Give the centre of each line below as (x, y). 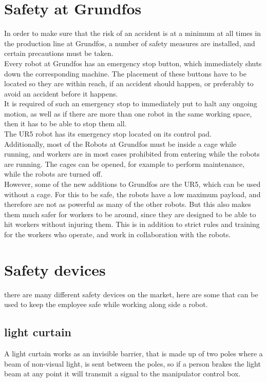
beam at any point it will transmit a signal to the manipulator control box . (122, 374)
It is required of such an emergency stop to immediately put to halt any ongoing (131, 103)
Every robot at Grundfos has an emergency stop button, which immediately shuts (133, 63)
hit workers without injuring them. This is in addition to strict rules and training (132, 224)
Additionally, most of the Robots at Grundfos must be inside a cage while (120, 144)
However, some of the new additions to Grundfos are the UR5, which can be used (132, 184)
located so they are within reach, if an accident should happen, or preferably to (129, 83)
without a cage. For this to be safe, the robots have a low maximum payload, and (132, 194)
